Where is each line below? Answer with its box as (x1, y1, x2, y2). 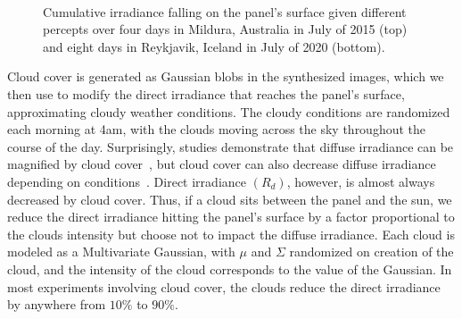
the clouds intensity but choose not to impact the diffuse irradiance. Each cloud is (7, 224, 455, 243)
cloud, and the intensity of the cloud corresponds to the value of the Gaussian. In (7, 259, 452, 278)
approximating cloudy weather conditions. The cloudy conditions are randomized (7, 102, 450, 121)
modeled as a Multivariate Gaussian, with (7, 242, 235, 261)
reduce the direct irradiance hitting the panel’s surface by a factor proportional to (7, 207, 455, 226)
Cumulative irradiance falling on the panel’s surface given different (43, 2, 407, 21)
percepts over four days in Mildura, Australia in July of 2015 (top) (43, 20, 408, 38)
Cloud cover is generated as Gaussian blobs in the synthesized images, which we (7, 67, 444, 86)
